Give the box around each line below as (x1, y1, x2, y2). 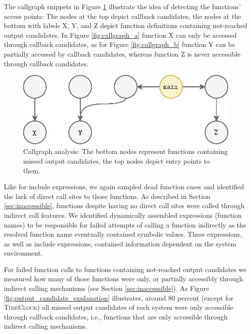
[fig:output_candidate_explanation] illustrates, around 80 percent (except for (4, 292, 234, 303)
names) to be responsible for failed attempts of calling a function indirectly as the (4, 219, 247, 229)
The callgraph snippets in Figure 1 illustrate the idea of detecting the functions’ (4, 1, 241, 11)
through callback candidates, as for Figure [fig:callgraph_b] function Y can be (4, 39, 236, 49)
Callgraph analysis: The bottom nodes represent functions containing (23, 146, 228, 156)
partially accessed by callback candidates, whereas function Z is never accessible (4, 48, 241, 59)
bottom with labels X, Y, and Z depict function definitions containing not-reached (4, 20, 248, 30)
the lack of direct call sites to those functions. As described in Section (4, 191, 210, 201)
